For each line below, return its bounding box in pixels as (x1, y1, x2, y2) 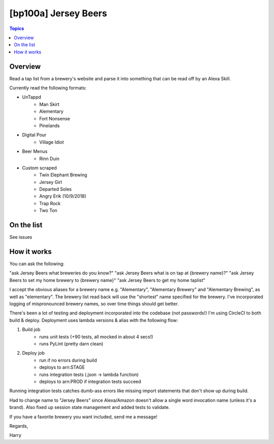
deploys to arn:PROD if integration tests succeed (39, 378, 142, 385)
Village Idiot (39, 139, 64, 145)
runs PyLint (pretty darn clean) (39, 340, 104, 346)
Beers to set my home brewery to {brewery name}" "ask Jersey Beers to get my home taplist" (9, 277, 205, 283)
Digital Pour (22, 132, 47, 138)
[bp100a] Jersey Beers (9, 8, 108, 19)
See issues (9, 234, 32, 240)
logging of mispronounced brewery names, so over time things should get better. (9, 301, 179, 307)
